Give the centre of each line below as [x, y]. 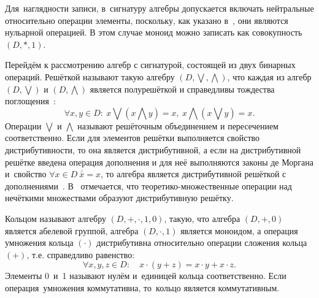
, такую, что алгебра [202, 218]
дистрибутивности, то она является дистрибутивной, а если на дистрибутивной [153, 149]
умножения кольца [39, 243]
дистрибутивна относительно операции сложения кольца [202, 243]
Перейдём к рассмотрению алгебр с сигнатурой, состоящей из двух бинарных [150, 65]
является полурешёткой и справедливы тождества [182, 89]
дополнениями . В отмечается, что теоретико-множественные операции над [148, 185]
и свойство [26, 174]
